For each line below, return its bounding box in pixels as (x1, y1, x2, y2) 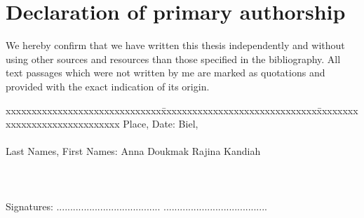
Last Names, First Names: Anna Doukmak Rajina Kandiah (6, 144, 261, 158)
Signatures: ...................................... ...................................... (6, 198, 267, 213)
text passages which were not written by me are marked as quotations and (6, 65, 325, 80)
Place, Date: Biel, (123, 116, 198, 131)
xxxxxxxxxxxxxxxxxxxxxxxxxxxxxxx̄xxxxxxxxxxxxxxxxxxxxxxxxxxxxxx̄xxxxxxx (6, 102, 358, 117)
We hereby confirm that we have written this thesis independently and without (6, 38, 345, 53)
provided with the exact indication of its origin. (6, 79, 210, 93)
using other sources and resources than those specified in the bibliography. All (6, 51, 341, 66)
